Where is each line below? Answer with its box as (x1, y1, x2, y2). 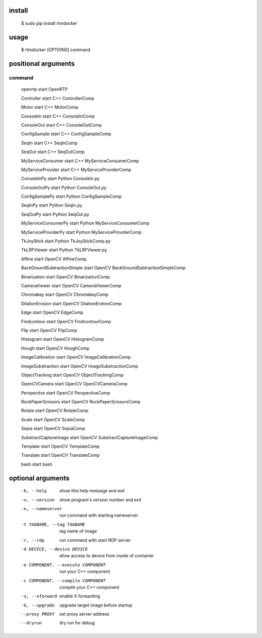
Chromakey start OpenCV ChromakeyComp (21, 292, 109, 297)
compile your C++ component (59, 584, 120, 590)
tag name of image (59, 528, 97, 534)
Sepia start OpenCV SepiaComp (21, 426, 85, 431)
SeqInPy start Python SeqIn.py (21, 202, 82, 208)
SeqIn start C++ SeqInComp (21, 140, 78, 146)
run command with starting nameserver (59, 513, 138, 518)
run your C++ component (59, 569, 110, 574)
